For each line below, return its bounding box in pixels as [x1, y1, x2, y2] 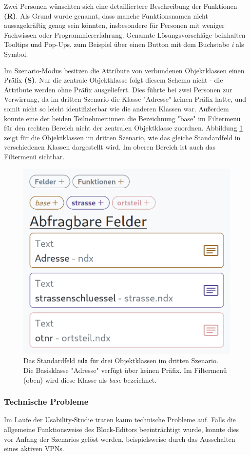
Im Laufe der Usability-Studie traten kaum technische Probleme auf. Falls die [4, 414, 236, 425]
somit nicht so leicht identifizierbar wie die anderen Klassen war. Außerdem [4, 103, 229, 113]
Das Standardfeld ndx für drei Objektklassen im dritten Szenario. [23, 355, 218, 366]
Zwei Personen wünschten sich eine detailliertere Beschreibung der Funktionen [4, 1, 237, 11]
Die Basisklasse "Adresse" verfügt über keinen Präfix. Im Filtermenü [23, 365, 227, 375]
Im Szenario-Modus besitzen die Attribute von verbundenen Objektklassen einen [4, 65, 245, 75]
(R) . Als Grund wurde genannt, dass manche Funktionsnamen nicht [4, 10, 208, 21]
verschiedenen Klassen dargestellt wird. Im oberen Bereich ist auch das [4, 142, 216, 152]
